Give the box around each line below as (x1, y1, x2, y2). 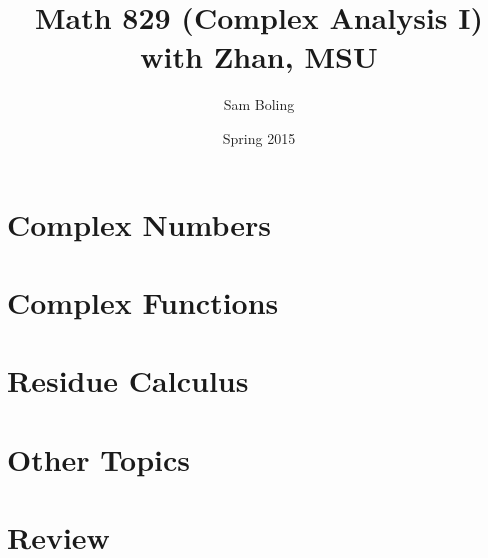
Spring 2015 (222, 127, 296, 148)
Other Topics (7, 438, 191, 479)
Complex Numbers (7, 203, 272, 244)
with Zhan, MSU (140, 36, 378, 77)
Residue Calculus (7, 360, 249, 401)
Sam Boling (223, 94, 295, 115)
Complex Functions (7, 281, 279, 322)
